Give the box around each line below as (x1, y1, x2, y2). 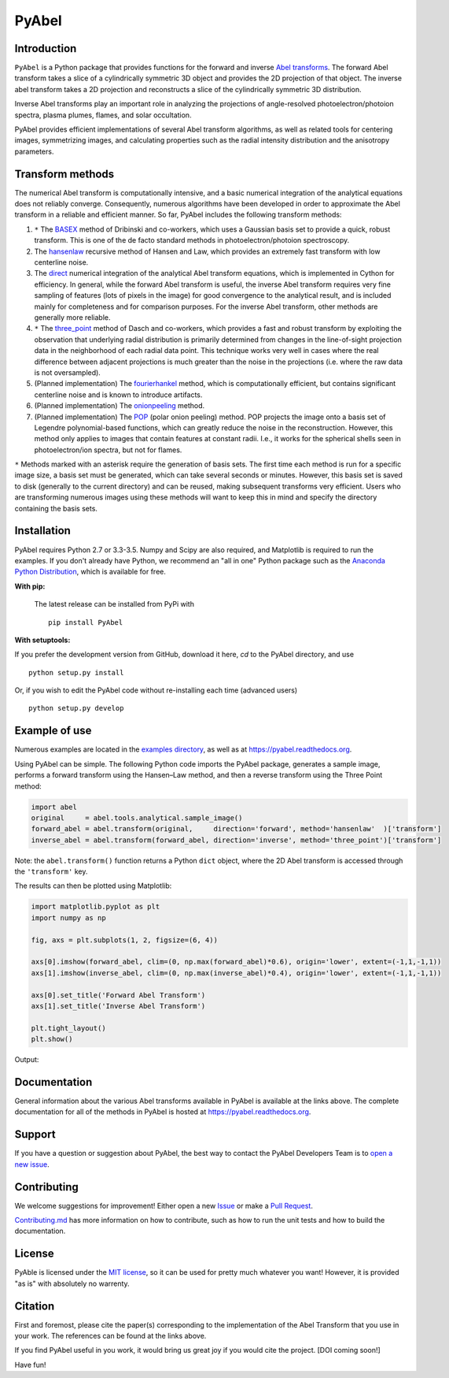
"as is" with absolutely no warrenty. (14, 1279, 130, 1288)
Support (14, 1127, 56, 1142)
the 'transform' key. (14, 867, 88, 876)
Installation (14, 524, 71, 537)
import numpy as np (31, 913, 106, 922)
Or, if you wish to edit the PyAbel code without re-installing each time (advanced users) (14, 685, 298, 695)
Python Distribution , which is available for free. (14, 567, 167, 577)
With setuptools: (14, 635, 71, 644)
